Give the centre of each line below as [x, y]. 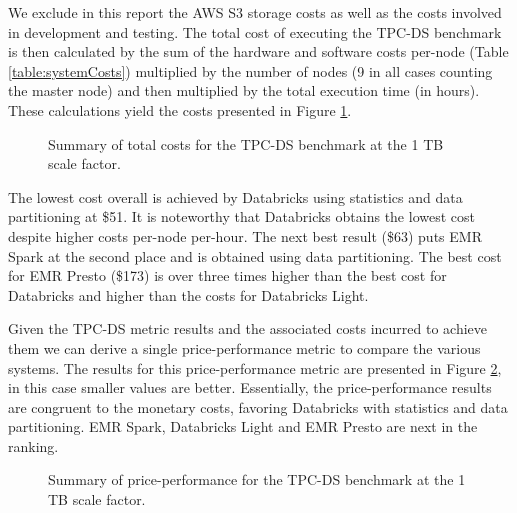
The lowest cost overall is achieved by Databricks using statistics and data [235, 196]
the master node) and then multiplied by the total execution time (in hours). [244, 90]
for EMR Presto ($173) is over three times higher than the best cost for [227, 275]
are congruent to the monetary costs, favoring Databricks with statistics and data [258, 406]
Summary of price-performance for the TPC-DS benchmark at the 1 [257, 479]
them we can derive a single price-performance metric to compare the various [244, 347]
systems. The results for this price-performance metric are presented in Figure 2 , [255, 367]
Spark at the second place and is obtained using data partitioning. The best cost [255, 255]
